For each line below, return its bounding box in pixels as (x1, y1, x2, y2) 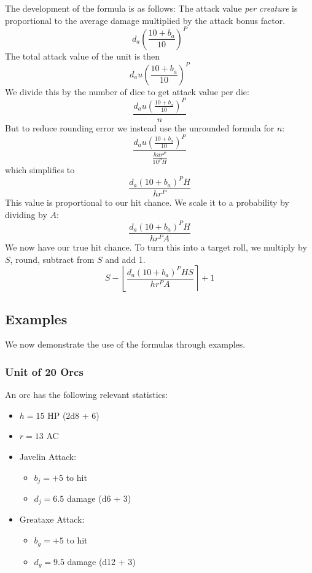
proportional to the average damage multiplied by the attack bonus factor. (5, 14, 286, 26)
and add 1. (105, 252, 146, 265)
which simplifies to (5, 163, 75, 176)
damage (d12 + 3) (67, 555, 136, 567)
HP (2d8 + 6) (47, 408, 99, 421)
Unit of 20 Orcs (5, 364, 84, 379)
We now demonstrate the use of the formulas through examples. (5, 338, 246, 351)
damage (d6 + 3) (66, 492, 131, 505)
